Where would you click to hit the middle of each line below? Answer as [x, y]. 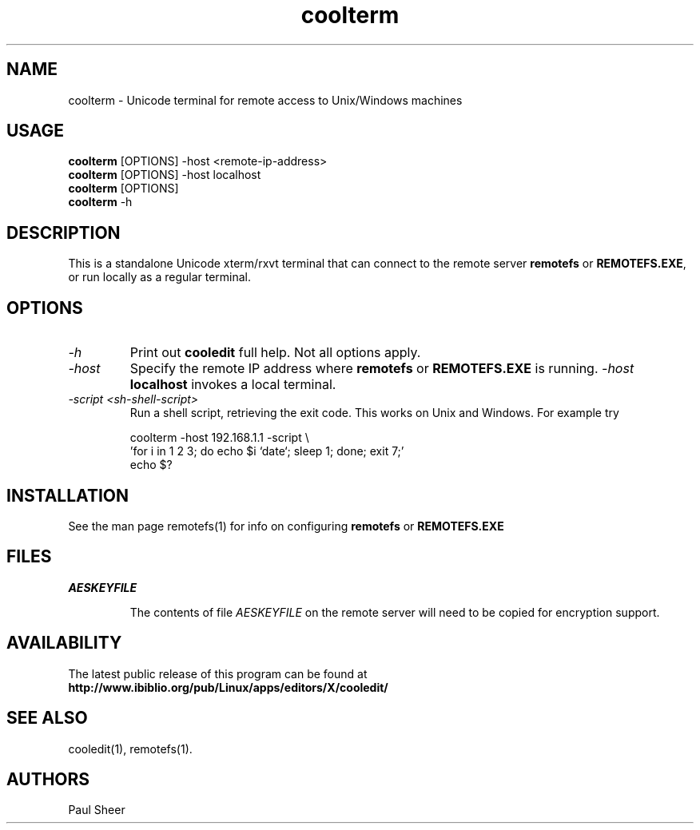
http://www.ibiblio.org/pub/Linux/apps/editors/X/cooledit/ [228, 687]
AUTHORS [48, 779]
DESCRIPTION [64, 232]
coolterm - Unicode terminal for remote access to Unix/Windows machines [265, 100]
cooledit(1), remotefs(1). [130, 749]
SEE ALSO [47, 718]
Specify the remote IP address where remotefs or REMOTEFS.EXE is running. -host [382, 369]
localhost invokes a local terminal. [233, 385]
